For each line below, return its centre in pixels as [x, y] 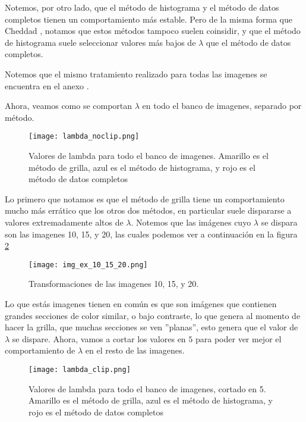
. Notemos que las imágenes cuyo [191, 222]
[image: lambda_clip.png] [80, 369]
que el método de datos [248, 42]
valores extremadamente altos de [64, 222]
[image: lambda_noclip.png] [84, 137]
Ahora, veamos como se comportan [69, 106]
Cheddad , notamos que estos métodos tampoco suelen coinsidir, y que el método [153, 31]
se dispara [279, 222]
